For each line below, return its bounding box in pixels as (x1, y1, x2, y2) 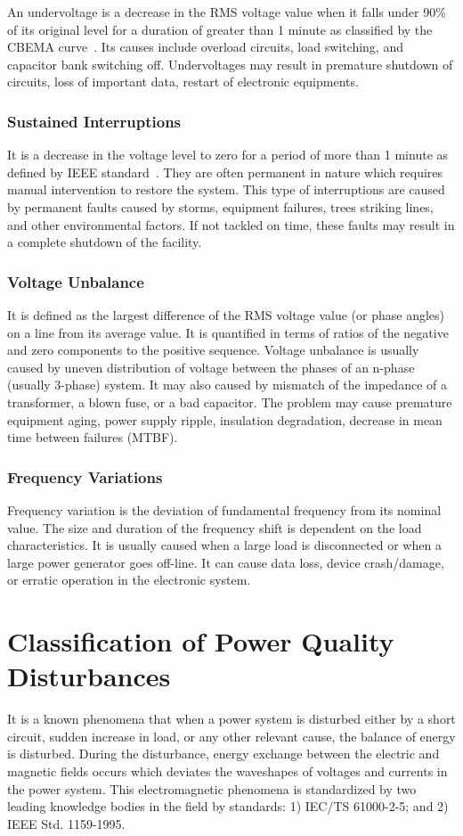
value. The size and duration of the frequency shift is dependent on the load (7, 518, 422, 537)
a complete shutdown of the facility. (7, 233, 202, 251)
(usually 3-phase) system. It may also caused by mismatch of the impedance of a (7, 375, 447, 394)
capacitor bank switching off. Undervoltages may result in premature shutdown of (7, 54, 453, 73)
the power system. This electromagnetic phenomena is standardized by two (7, 779, 417, 798)
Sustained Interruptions (7, 110, 182, 132)
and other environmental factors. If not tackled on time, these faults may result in (7, 215, 455, 234)
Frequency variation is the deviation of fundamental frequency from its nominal (7, 500, 442, 519)
